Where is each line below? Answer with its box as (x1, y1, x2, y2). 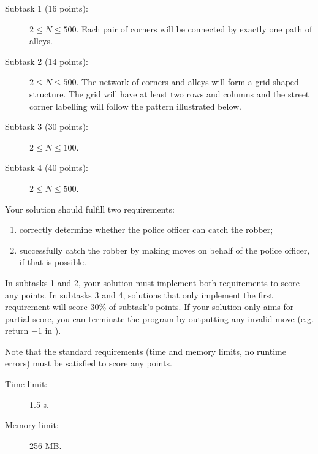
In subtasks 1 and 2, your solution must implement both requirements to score (5, 276, 300, 289)
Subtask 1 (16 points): (5, 2, 88, 14)
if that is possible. (19, 255, 86, 268)
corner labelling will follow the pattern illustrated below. (29, 99, 241, 112)
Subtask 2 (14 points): (5, 55, 88, 67)
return (5, 324, 29, 337)
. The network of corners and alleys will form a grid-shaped (76, 75, 299, 88)
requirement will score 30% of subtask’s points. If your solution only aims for (5, 300, 294, 313)
